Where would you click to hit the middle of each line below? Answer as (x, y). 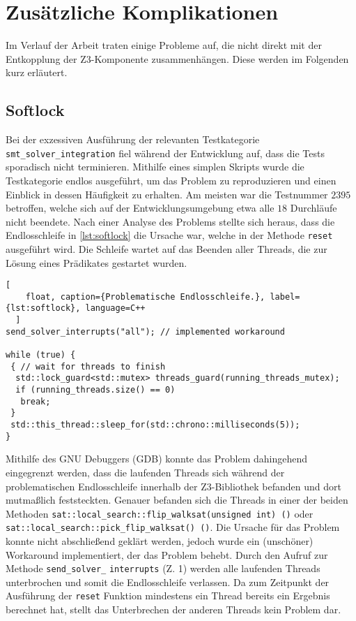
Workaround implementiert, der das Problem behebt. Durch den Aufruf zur (167, 554)
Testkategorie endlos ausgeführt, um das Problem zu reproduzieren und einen (171, 180)
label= (285, 297)
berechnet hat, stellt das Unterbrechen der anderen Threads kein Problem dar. (173, 609)
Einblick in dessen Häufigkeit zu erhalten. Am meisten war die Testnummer (167, 194)
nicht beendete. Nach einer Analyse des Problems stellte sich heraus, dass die (170, 221)
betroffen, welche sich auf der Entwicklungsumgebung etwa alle (140, 208)
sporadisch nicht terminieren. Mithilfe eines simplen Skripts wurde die (155, 167)
